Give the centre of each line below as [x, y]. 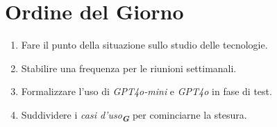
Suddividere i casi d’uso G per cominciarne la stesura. [134, 116]
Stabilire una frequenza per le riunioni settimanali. [129, 68]
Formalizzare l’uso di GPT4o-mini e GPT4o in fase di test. [146, 91]
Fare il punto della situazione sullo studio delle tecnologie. [144, 45]
